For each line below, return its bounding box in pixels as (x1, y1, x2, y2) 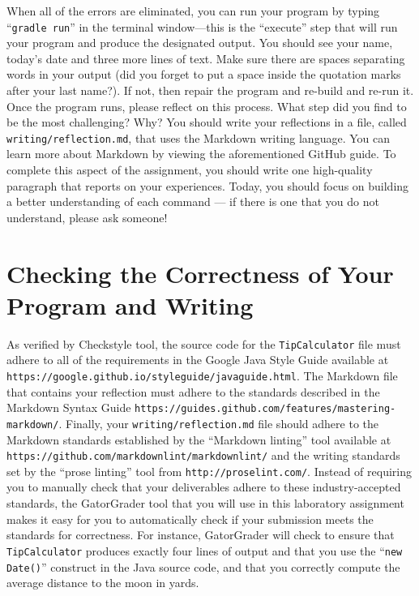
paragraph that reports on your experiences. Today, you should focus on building (6, 177, 409, 194)
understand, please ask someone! (6, 208, 168, 225)
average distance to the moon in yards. (6, 574, 199, 591)
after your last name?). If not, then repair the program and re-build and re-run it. (6, 82, 414, 99)
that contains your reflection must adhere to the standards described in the (6, 383, 380, 400)
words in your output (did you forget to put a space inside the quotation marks (6, 66, 401, 83)
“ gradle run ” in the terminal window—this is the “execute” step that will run (6, 18, 398, 35)
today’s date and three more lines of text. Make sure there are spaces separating (6, 49, 405, 66)
